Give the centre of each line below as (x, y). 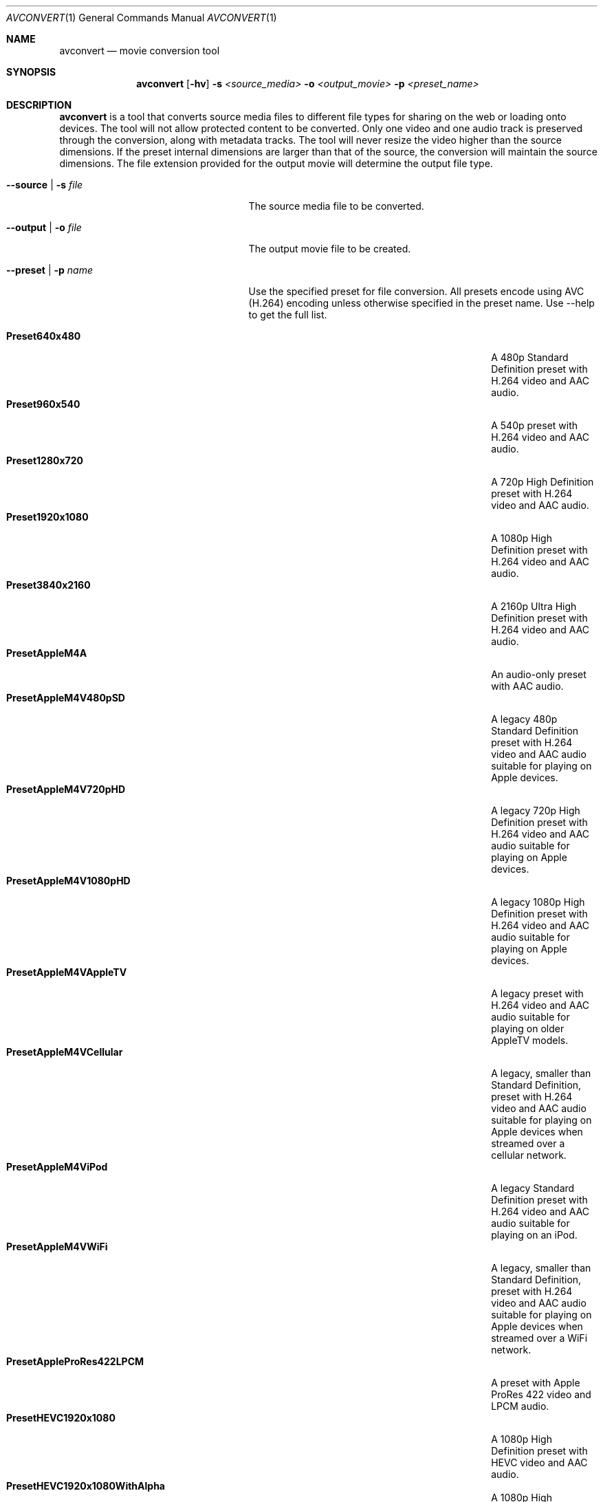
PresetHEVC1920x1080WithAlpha (86, 1486)
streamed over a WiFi (539, 1338)
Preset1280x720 (45, 460)
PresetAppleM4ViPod (57, 1167)
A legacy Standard (533, 1188)
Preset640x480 (44, 336)
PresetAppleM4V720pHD (66, 789)
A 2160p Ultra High (534, 606)
